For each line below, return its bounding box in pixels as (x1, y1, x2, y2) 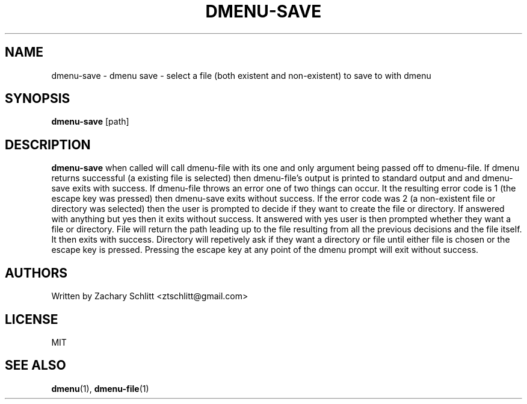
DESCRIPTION (5, 137, 91, 152)
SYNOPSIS (5, 91, 70, 107)
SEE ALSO (5, 358, 66, 373)
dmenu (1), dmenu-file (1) (51, 383, 149, 394)
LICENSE (5, 311, 58, 327)
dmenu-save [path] (51, 116, 129, 127)
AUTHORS (5, 265, 68, 281)
